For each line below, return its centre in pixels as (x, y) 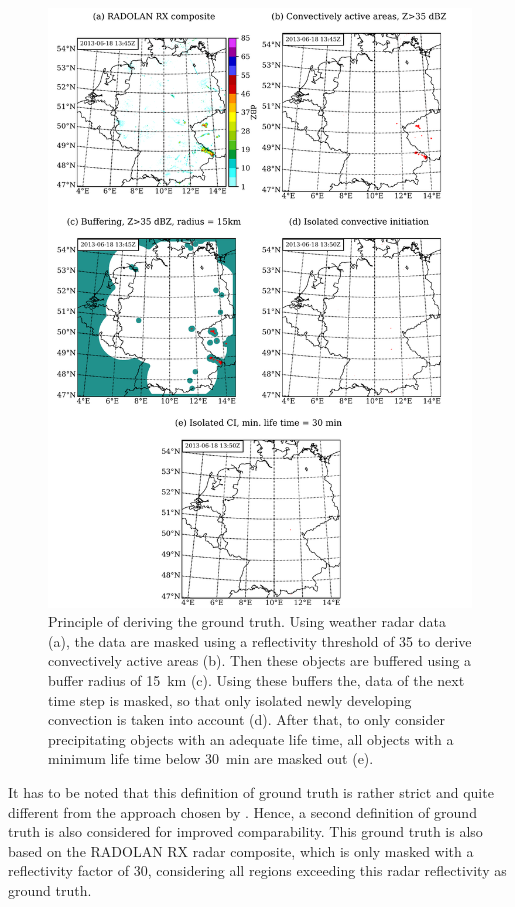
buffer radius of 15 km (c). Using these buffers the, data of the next (256, 680)
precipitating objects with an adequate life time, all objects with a (251, 738)
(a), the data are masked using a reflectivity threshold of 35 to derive (260, 640)
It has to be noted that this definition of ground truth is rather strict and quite (251, 792)
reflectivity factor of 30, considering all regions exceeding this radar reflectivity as (257, 870)
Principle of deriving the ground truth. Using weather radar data (247, 621)
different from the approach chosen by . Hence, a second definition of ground (242, 811)
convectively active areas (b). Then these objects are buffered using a (260, 660)
